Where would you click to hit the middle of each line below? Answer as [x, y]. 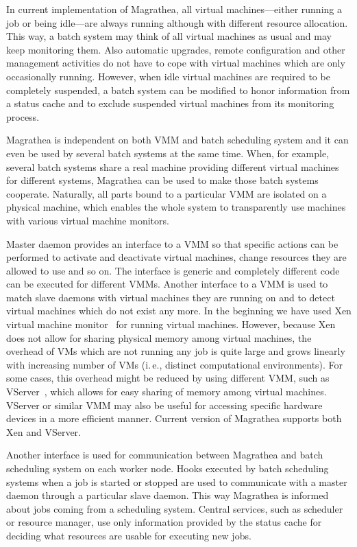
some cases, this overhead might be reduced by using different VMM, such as [168, 378]
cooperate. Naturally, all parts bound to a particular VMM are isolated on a [167, 193]
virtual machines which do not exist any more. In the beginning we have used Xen [179, 311]
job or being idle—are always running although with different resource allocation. [177, 22]
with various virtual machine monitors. [88, 220]
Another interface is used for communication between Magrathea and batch [165, 455]
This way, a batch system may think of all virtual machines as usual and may [169, 36]
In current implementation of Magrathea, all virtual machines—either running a [174, 9]
